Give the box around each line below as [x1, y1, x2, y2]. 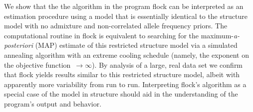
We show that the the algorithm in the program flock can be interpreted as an [4, 1, 244, 11]
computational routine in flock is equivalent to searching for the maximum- [4, 30, 234, 40]
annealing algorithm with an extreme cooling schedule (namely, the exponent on [4, 49, 249, 60]
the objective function [4, 59, 71, 70]
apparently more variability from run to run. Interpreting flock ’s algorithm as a [4, 79, 247, 89]
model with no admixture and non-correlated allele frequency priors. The [4, 20, 228, 31]
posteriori [4, 40, 33, 50]
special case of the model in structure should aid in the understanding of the [4, 89, 238, 99]
